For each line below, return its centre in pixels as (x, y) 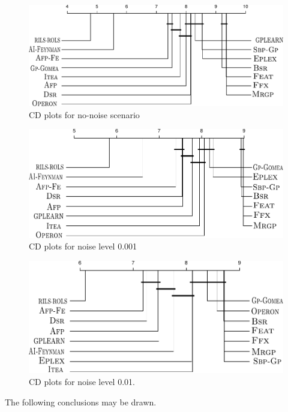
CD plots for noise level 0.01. (82, 381)
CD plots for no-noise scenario (84, 114)
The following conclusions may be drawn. (81, 402)
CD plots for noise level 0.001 (83, 246)
